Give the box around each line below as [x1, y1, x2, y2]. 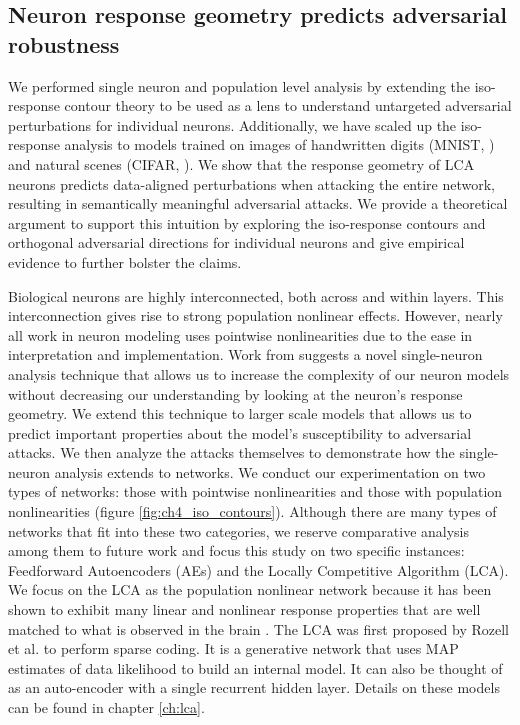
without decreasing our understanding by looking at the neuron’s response [8, 383, 463, 404]
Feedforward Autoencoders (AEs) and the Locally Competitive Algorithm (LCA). [8, 559, 509, 580]
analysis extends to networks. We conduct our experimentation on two [54, 461, 486, 482]
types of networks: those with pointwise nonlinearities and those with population [8, 481, 503, 502]
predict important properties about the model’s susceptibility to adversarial [8, 422, 472, 443]
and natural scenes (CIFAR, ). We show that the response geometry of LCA [8, 153, 475, 174]
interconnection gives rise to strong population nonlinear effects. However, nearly [8, 305, 503, 326]
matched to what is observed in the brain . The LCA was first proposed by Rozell [8, 618, 510, 639]
